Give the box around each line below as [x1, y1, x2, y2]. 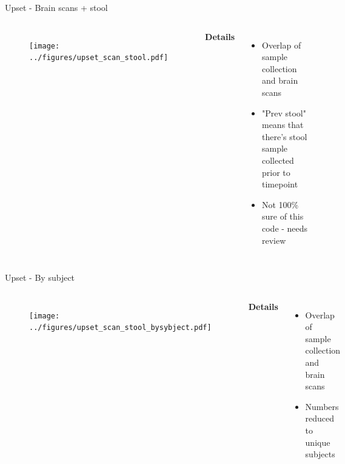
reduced [305, 412, 335, 425]
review [261, 234, 286, 246]
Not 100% [261, 198, 299, 210]
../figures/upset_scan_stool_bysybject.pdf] [29, 323, 212, 332]
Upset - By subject [5, 271, 75, 284]
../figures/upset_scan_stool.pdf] [29, 53, 169, 62]
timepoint [261, 178, 298, 190]
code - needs [261, 221, 308, 234]
